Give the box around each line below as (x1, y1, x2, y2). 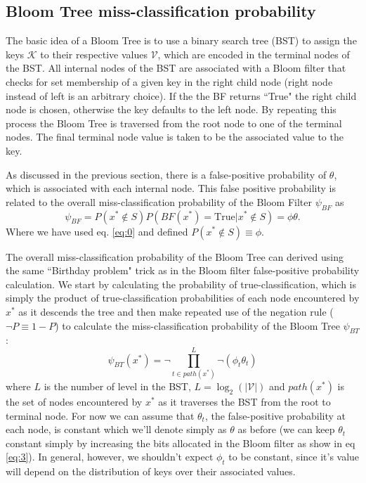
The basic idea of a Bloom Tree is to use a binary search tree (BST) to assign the (6, 33, 357, 48)
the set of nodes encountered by (6, 394, 143, 409)
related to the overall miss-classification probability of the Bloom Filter (6, 194, 313, 209)
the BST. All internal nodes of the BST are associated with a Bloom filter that (6, 60, 346, 75)
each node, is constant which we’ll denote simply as (6, 422, 227, 437)
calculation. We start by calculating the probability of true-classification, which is (6, 276, 357, 291)
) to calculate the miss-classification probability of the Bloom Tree (55, 318, 340, 333)
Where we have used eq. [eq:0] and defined (6, 224, 188, 238)
